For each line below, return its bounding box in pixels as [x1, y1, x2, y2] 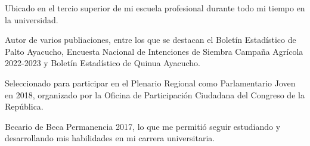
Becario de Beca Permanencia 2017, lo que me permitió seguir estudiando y [5, 120, 281, 132]
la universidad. [5, 13, 58, 26]
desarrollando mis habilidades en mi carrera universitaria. [5, 132, 215, 144]
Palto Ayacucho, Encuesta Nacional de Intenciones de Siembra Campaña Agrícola [5, 45, 303, 57]
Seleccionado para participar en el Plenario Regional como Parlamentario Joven [5, 76, 296, 89]
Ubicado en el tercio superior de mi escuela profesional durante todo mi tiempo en [5, 2, 305, 14]
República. [5, 100, 44, 113]
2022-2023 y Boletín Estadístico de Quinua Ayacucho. [5, 57, 200, 69]
